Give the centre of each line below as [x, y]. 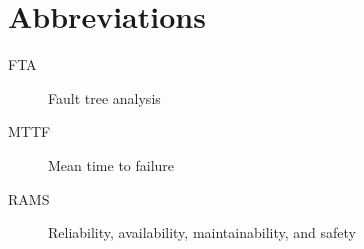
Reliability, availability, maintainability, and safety [202, 232]
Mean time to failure [111, 164]
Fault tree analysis [104, 97]
